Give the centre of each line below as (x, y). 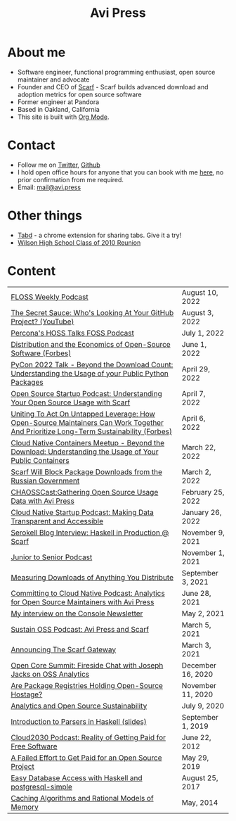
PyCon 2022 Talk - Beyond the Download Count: (92, 364)
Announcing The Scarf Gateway (64, 649)
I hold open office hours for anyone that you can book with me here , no (120, 172)
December (199, 665)
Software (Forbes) (41, 353)
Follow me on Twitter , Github (59, 165)
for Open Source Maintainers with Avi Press (83, 602)
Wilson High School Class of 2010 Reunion (79, 242)
